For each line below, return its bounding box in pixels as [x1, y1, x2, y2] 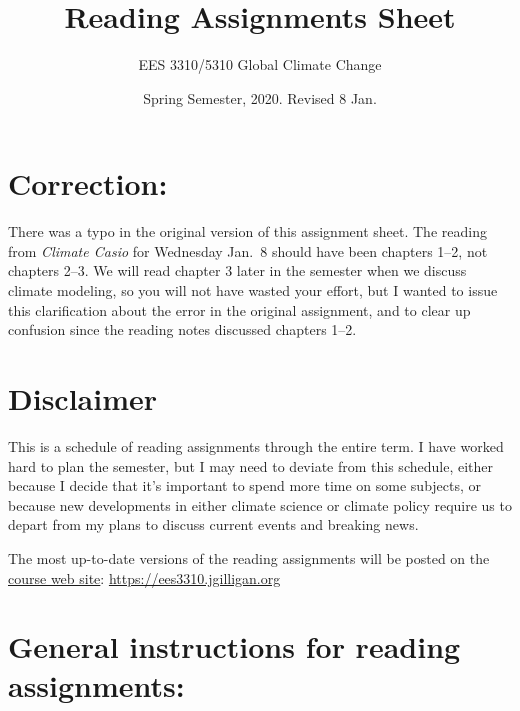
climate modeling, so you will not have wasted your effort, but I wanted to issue [8, 280, 498, 301]
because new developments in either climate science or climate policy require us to [8, 494, 512, 515]
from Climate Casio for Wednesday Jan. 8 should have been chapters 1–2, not [8, 240, 488, 261]
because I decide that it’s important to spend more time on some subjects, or [8, 475, 482, 496]
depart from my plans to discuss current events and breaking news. [8, 514, 419, 535]
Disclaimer [8, 378, 158, 418]
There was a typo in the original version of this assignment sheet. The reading [8, 221, 487, 242]
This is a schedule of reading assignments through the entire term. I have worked [8, 435, 504, 456]
